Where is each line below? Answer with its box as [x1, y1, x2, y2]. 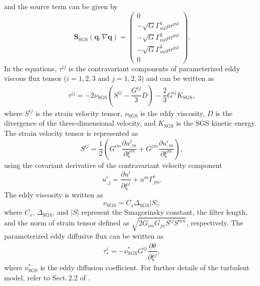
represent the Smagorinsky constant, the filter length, [81, 207, 248, 217]
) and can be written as [141, 73, 214, 83]
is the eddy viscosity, [140, 107, 205, 118]
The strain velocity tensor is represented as [4, 128, 138, 138]
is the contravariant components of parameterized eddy [69, 63, 240, 73]
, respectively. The [186, 217, 243, 228]
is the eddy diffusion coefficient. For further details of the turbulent [40, 262, 250, 273]
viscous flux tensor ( [4, 73, 67, 83]
